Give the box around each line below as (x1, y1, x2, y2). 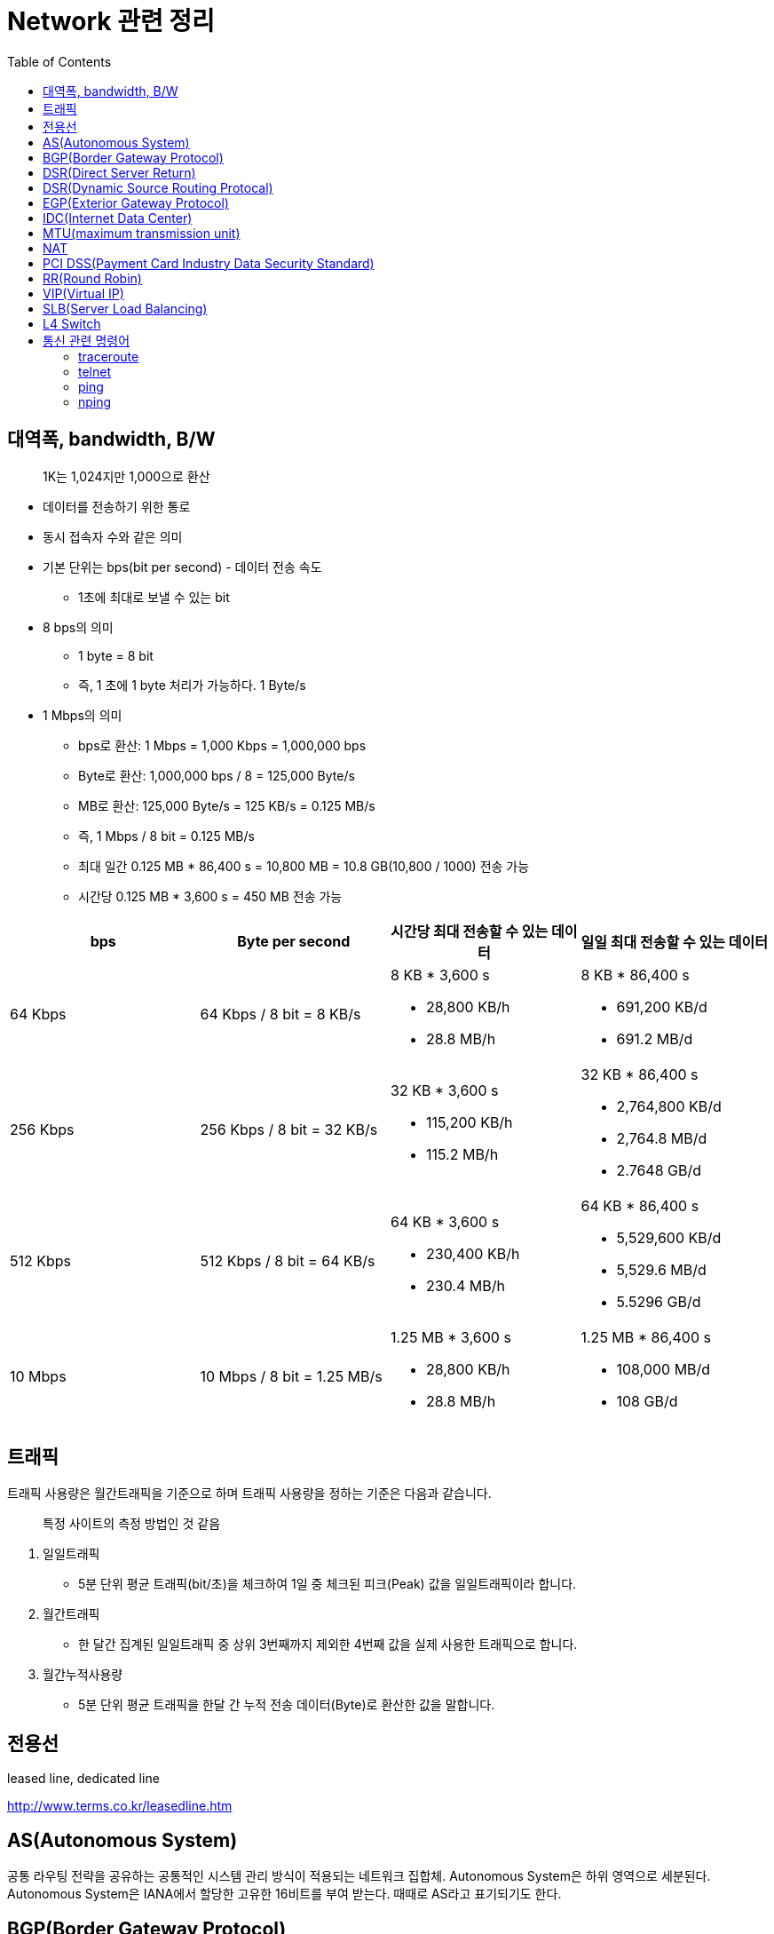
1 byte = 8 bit (78, 647, 154, 663)
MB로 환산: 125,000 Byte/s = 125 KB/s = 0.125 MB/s (78, 797, 375, 813)
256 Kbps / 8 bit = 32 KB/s (200, 1120, 378, 1138)
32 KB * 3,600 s (391, 1081, 499, 1099)
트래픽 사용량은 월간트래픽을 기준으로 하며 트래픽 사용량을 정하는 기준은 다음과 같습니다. (7, 1486, 492, 1502)
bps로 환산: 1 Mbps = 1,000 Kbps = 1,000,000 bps (78, 737, 367, 753)
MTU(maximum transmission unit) (43, 225, 241, 241)
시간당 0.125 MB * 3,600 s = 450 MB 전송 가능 (78, 888, 343, 904)
